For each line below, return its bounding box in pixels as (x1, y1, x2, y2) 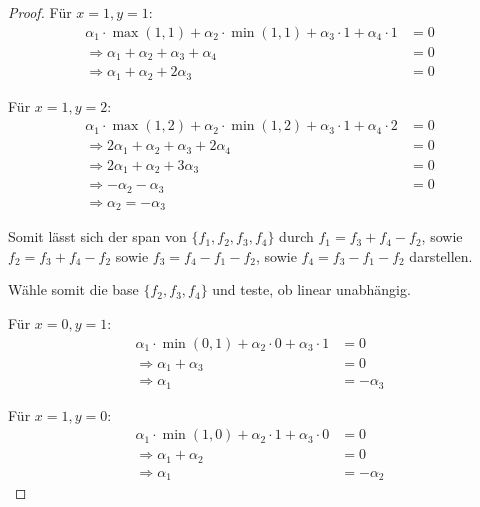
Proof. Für (8, 2, 72, 22)
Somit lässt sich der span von (8, 226, 187, 247)
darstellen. (409, 245, 473, 266)
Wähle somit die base (8, 279, 139, 300)
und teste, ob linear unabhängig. (212, 279, 411, 300)
